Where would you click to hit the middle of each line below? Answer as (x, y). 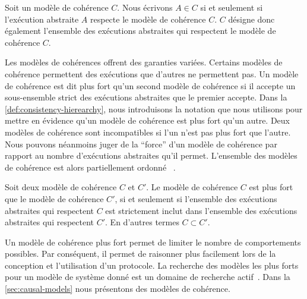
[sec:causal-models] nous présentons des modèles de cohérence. (118, 289)
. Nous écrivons (145, 7)
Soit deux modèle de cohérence (61, 187)
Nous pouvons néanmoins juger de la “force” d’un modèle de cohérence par (141, 144)
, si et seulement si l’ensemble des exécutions (196, 198)
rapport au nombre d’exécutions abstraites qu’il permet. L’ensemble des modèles (151, 155)
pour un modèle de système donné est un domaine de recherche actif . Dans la (148, 277)
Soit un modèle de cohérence (57, 7)
